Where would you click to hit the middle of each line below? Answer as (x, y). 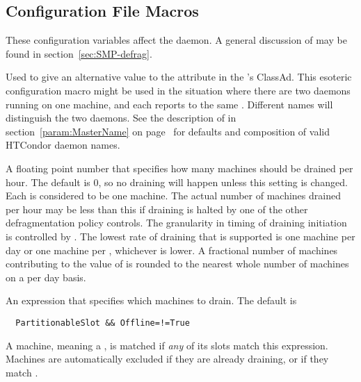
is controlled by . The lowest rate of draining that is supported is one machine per (180, 236)
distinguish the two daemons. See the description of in (121, 118)
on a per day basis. (46, 277)
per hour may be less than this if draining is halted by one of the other (157, 209)
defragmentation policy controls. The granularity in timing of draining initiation (176, 223)
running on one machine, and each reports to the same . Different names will (169, 104)
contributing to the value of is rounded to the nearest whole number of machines (177, 264)
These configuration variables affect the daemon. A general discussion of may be (176, 40)
